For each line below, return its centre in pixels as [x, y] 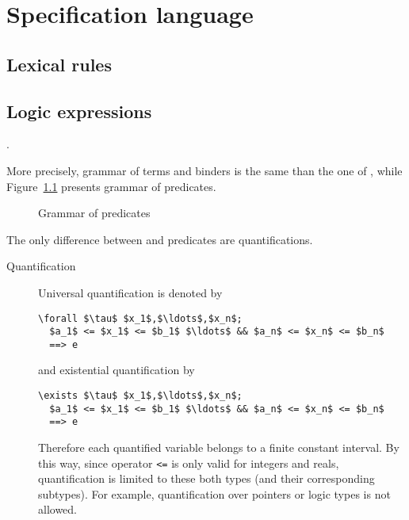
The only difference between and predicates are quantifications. [160, 239]
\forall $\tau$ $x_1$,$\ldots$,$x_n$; [140, 318]
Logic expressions [79, 111]
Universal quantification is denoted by [130, 292]
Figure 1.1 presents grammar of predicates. [111, 186]
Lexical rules [59, 64]
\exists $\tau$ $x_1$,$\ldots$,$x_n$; [140, 396]
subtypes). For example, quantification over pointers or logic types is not [214, 493]
